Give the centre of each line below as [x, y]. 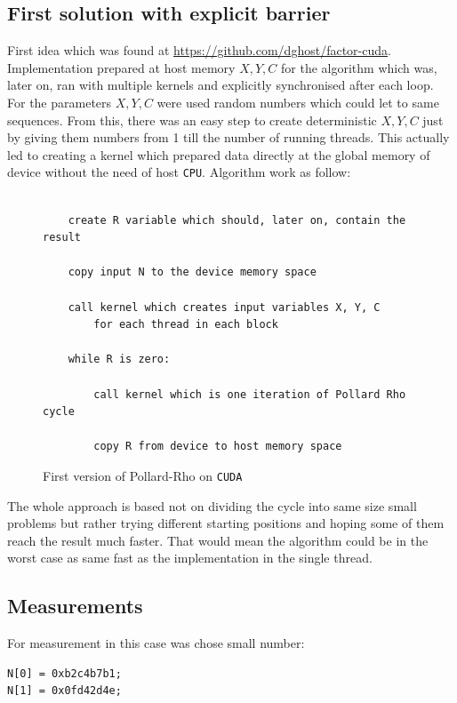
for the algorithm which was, [359, 67]
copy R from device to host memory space [218, 447]
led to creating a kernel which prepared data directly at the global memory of [219, 154]
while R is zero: [119, 359]
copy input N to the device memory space [192, 272]
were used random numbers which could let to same [298, 102]
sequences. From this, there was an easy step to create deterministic [192, 120]
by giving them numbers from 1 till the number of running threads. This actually [228, 137]
